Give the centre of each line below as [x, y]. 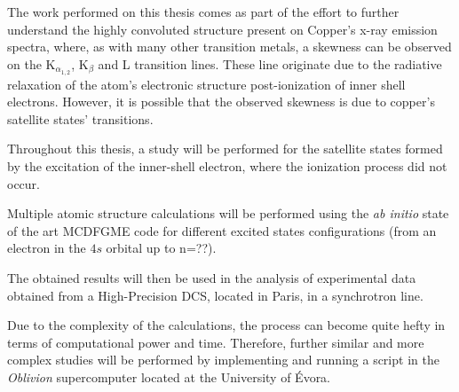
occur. [24, 183]
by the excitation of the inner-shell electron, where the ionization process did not [227, 166]
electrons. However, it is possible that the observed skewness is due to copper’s [221, 102]
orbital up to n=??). [161, 248]
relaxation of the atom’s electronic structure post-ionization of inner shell [206, 84]
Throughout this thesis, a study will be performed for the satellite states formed [225, 149]
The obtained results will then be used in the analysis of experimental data [212, 277]
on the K [32, 63]
